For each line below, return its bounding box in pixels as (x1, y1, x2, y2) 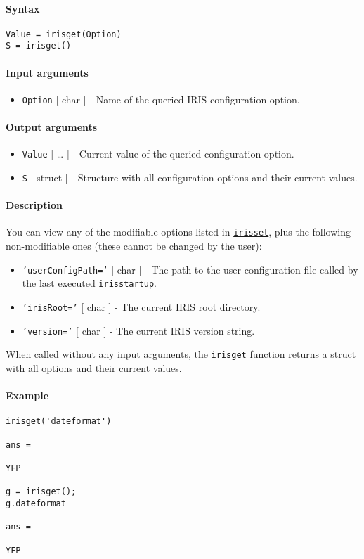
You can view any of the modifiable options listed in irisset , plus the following (6, 224, 351, 239)
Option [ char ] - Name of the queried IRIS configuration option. (22, 91, 300, 106)
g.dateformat (6, 498, 66, 508)
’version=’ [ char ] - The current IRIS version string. (22, 323, 255, 338)
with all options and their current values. (6, 361, 182, 375)
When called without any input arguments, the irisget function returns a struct (6, 347, 356, 361)
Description (6, 198, 63, 212)
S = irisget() (6, 41, 72, 51)
